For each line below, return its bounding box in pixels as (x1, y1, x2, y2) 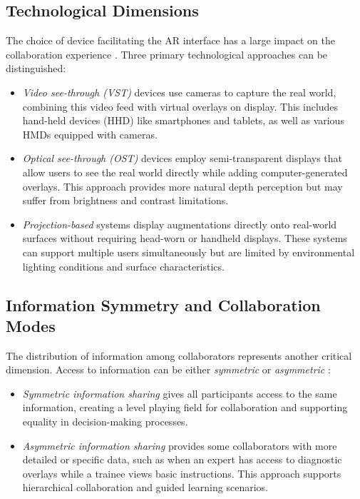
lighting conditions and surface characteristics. (22, 258, 225, 273)
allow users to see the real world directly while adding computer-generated (22, 164, 348, 179)
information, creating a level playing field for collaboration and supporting (22, 400, 348, 415)
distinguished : (6, 61, 66, 76)
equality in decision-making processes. (22, 414, 188, 429)
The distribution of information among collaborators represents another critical (6, 348, 352, 363)
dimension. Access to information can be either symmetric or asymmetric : (6, 362, 331, 377)
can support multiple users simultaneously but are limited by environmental (22, 244, 355, 259)
